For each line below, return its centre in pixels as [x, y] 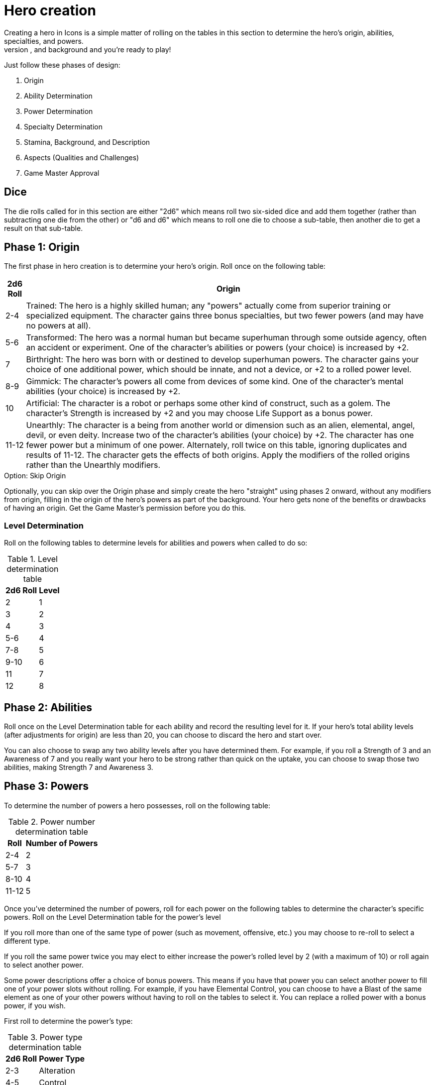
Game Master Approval [62, 173]
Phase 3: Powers [47, 786]
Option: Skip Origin [35, 476]
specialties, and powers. [44, 41]
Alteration [57, 1070]
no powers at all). [58, 326]
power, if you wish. [35, 1005]
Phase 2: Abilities [48, 707]
